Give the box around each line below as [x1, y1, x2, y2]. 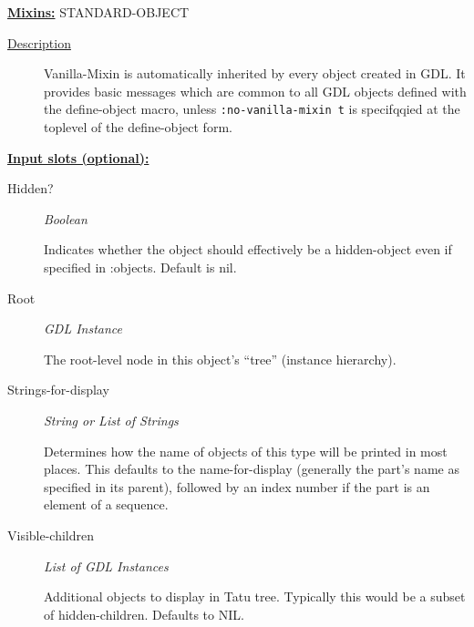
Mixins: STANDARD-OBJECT [7, 3, 190, 21]
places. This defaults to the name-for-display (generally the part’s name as [44, 459, 459, 478]
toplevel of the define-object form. [44, 118, 232, 137]
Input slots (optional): [7, 148, 149, 167]
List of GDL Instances [44, 556, 169, 575]
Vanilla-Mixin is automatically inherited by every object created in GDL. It [44, 64, 466, 83]
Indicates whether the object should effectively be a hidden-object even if [44, 240, 452, 259]
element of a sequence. [44, 495, 169, 514]
